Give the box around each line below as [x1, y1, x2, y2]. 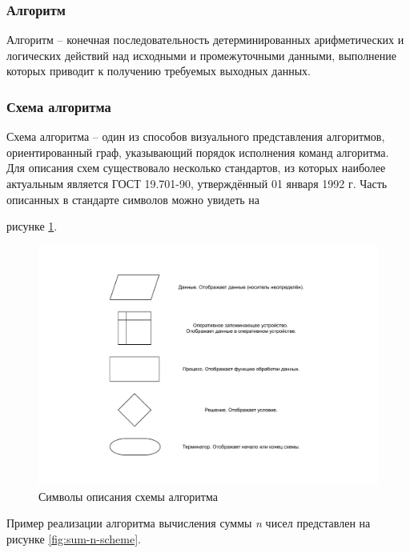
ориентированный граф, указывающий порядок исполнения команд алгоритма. [6, 143, 389, 160]
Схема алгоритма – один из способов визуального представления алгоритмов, [6, 128, 385, 145]
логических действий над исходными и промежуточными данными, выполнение [6, 46, 397, 63]
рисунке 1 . [6, 218, 58, 234]
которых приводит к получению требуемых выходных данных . [6, 62, 311, 79]
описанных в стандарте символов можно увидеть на [6, 190, 260, 207]
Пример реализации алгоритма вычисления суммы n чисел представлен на [6, 515, 371, 531]
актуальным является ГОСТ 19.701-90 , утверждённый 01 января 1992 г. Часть [6, 175, 388, 191]
